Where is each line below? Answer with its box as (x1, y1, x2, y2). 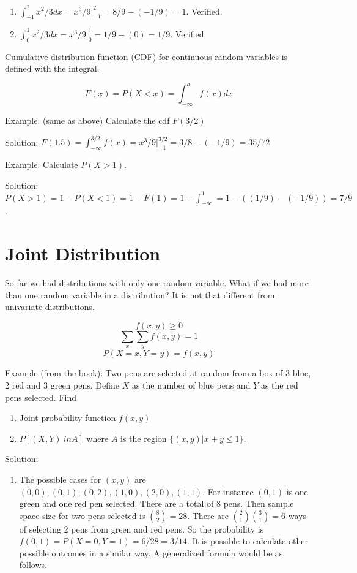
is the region (120, 431, 167, 444)
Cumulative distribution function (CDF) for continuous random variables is (5, 50, 288, 63)
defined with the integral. (5, 62, 100, 75)
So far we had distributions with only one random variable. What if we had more (5, 276, 309, 289)
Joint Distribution (5, 241, 161, 266)
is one (286, 485, 308, 498)
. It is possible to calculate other (187, 534, 308, 547)
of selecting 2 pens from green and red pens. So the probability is (19, 522, 264, 535)
